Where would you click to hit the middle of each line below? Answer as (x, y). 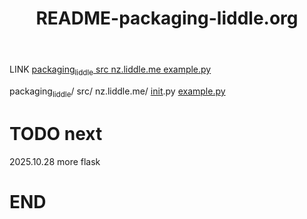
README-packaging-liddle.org (167, 18)
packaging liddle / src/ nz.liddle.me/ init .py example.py (117, 92)
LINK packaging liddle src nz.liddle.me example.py (110, 70)
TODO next (56, 133)
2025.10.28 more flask (55, 161)
